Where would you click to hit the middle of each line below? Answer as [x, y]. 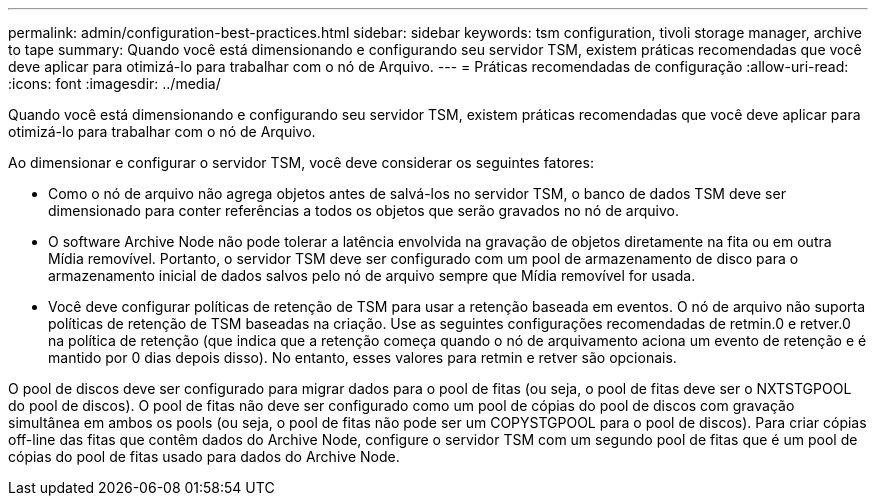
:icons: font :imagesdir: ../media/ [114, 83]
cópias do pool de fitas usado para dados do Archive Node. [204, 456]
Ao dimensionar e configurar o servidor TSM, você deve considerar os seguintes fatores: [301, 162]
